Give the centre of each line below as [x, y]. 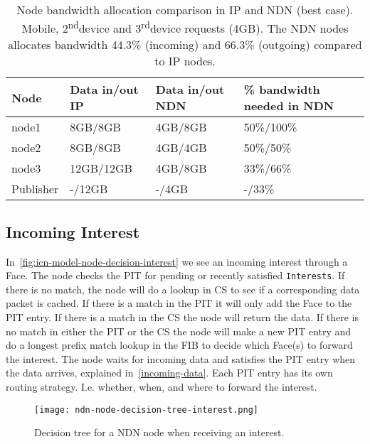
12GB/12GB [101, 168]
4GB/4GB [181, 148]
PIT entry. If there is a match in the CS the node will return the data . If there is [183, 316]
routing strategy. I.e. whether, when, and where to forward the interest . [162, 386]
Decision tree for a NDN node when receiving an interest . [159, 432]
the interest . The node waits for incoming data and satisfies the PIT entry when [181, 358]
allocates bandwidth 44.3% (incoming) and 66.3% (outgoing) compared [185, 45]
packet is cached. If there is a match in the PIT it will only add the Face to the [179, 303]
